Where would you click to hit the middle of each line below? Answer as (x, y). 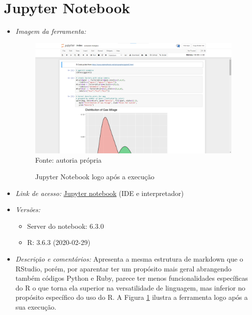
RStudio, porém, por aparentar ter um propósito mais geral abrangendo (123, 268)
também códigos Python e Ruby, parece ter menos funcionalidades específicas (132, 278)
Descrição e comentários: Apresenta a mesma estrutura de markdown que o (129, 258)
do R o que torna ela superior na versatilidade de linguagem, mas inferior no (130, 287)
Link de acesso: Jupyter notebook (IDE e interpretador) (100, 193)
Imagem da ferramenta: (51, 31)
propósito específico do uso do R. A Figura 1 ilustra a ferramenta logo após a (132, 297)
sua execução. (36, 306)
